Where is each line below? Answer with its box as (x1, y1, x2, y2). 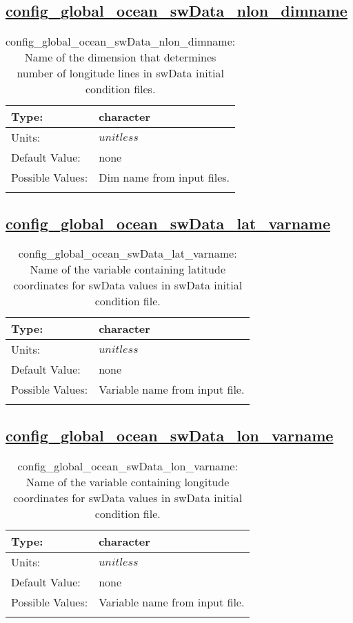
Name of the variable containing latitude (30, 261, 225, 278)
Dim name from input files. (99, 169, 230, 186)
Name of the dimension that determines (24, 49, 216, 66)
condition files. (85, 81, 156, 97)
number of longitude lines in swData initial (17, 65, 224, 82)
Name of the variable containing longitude (26, 473, 230, 490)
